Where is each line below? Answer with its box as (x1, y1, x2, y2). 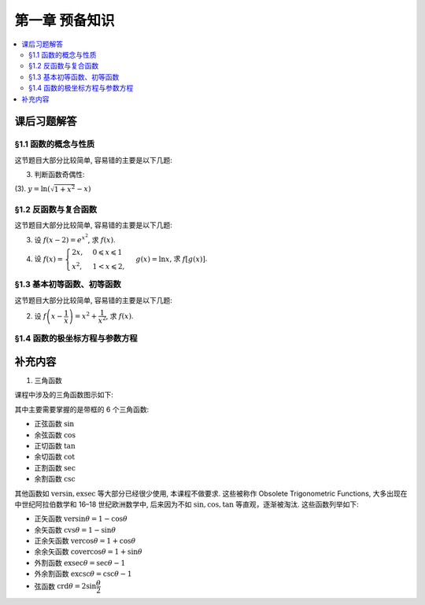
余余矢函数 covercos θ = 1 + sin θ (34, 547, 143, 556)
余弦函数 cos (34, 430, 76, 440)
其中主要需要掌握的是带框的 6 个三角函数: (14, 404, 150, 414)
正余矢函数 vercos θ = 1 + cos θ (34, 536, 136, 546)
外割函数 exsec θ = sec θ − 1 (34, 558, 126, 567)
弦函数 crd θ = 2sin (34, 581, 97, 591)
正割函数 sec (34, 463, 76, 472)
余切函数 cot (34, 452, 75, 462)
